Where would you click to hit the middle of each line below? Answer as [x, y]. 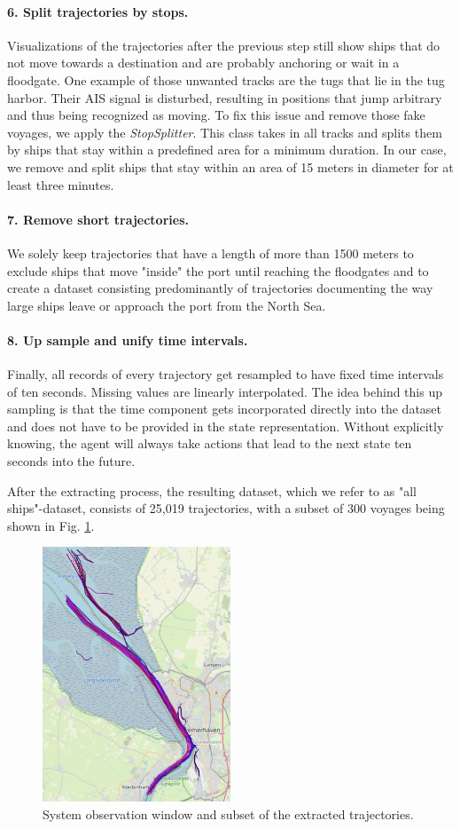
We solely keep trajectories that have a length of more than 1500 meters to [211, 253]
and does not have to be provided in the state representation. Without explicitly [226, 426]
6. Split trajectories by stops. [98, 11]
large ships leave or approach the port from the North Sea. [167, 305]
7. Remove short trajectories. [98, 219]
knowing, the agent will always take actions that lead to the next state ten [210, 443]
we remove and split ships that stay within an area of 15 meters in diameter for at [230, 166]
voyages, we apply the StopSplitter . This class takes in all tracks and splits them [225, 132]
